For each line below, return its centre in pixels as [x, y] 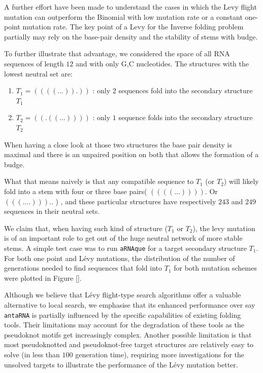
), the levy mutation [224, 228]
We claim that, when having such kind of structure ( [86, 228]
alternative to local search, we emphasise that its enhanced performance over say [130, 304]
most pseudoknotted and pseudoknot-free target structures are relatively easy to [129, 344]
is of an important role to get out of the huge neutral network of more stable [123, 238]
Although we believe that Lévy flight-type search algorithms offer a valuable [123, 295]
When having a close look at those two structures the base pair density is [118, 144]
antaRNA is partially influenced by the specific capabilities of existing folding [123, 314]
